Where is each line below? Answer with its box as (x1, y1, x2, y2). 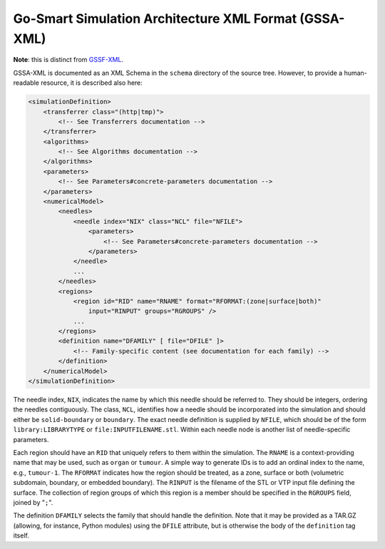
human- (344, 68, 367, 77)
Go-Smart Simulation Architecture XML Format (13, 11, 297, 26)
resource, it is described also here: (40, 78, 143, 87)
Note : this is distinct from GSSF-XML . (13, 56, 124, 64)
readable (13, 78, 39, 87)
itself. (13, 531, 30, 540)
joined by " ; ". (13, 498, 53, 506)
